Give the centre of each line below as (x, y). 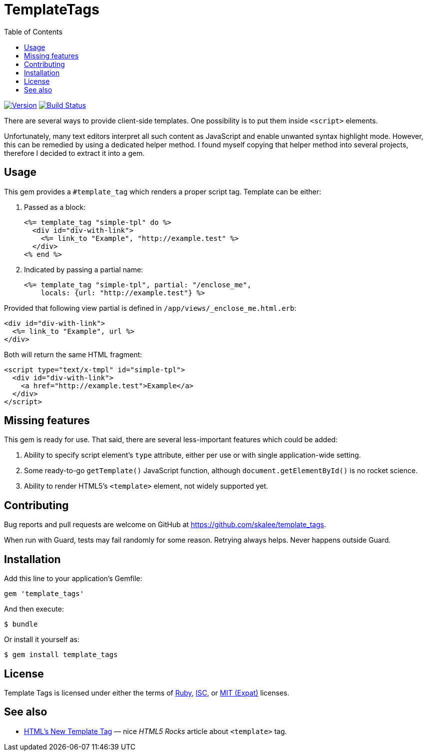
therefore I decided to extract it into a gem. (74, 153)
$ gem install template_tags (61, 655)
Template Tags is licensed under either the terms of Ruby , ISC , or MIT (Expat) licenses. (147, 693)
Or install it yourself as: (42, 640)
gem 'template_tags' (44, 594)
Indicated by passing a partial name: (84, 269)
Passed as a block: (55, 207)
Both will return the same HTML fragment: (73, 354)
